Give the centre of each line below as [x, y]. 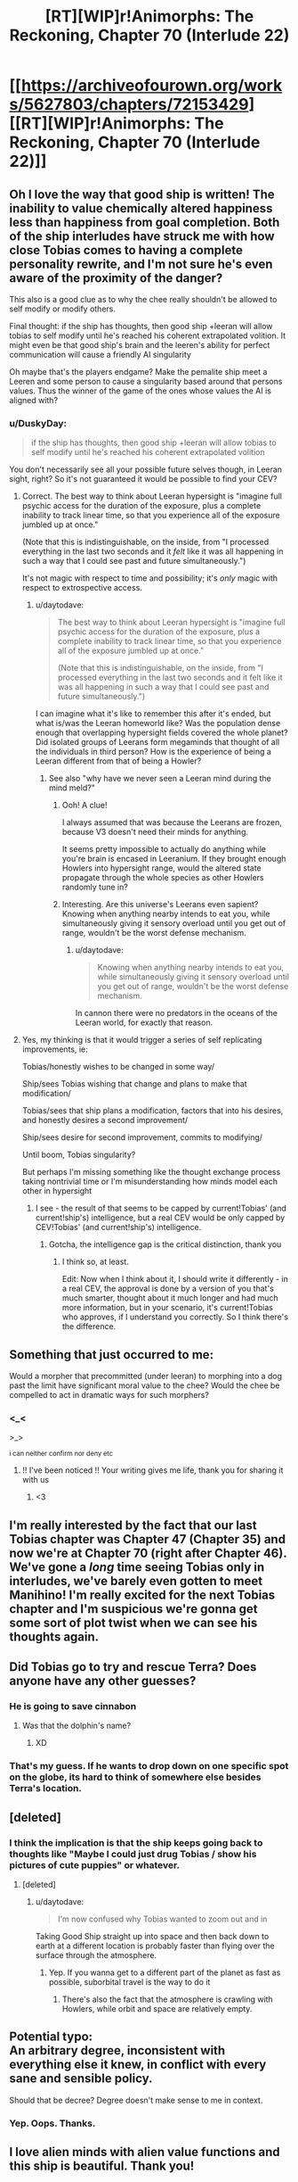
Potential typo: [51, 2037]
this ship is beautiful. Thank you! [102, 2166]
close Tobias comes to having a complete [126, 250]
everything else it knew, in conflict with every [138, 2065]
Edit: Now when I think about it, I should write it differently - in [175, 1279]
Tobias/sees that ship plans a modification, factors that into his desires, [153, 1111]
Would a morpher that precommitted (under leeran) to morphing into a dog [146, 1376]
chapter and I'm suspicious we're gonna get [133, 1609]
